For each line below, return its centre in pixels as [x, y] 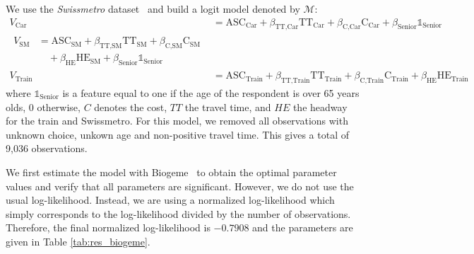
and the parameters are [303, 227]
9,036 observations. [47, 148]
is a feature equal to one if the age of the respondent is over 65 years [211, 92]
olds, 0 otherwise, [43, 106]
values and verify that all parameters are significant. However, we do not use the [180, 186]
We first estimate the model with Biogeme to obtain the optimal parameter [171, 172]
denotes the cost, [131, 106]
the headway [320, 106]
